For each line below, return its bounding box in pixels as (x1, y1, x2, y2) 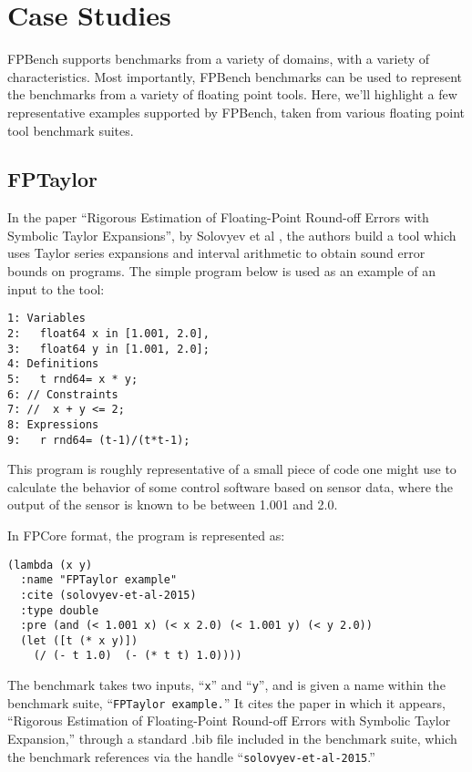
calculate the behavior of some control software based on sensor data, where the (7, 477, 453, 496)
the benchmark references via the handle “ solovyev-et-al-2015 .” (7, 746, 375, 766)
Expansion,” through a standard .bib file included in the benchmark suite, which (7, 729, 457, 748)
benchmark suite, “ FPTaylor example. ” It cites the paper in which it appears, (7, 693, 446, 712)
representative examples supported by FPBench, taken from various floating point (7, 102, 465, 121)
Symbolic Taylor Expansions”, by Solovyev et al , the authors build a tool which (7, 225, 457, 244)
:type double (20, 603, 99, 617)
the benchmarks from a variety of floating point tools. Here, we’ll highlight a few (7, 85, 457, 104)
